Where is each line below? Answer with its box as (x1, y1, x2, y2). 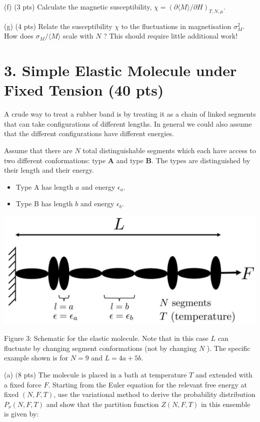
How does (4, 31, 33, 41)
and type (116, 155, 143, 165)
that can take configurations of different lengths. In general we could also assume (4, 118, 252, 129)
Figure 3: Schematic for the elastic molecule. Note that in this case (4, 333, 208, 343)
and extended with (195, 369, 252, 379)
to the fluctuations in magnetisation (121, 21, 231, 31)
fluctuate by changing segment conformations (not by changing (4, 342, 197, 353)
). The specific (206, 342, 250, 353)
